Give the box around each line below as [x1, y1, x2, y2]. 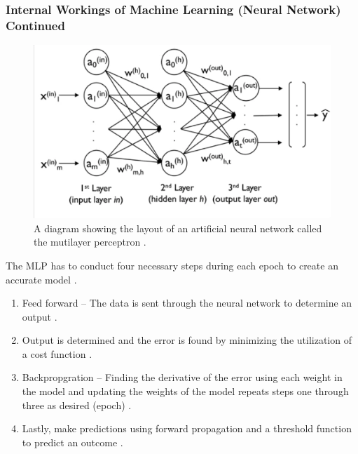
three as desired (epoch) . [22, 397, 132, 412]
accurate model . [6, 272, 77, 286]
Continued [6, 16, 65, 34]
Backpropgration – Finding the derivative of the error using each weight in [22, 370, 343, 385]
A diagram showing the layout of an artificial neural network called [34, 220, 322, 235]
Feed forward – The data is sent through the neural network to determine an [22, 295, 352, 310]
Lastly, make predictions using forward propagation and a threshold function [22, 421, 352, 436]
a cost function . [22, 346, 92, 361]
